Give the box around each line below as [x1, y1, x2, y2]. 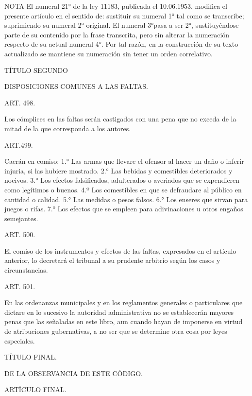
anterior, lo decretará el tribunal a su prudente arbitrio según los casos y [4, 255, 220, 265]
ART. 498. [4, 97, 35, 107]
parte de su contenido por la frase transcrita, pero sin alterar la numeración [4, 29, 230, 39]
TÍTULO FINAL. [4, 352, 57, 362]
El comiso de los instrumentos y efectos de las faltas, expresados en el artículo [4, 245, 236, 256]
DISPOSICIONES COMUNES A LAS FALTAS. [4, 81, 148, 91]
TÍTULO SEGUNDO [4, 65, 68, 75]
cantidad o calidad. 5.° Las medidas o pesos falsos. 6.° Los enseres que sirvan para [4, 194, 248, 204]
